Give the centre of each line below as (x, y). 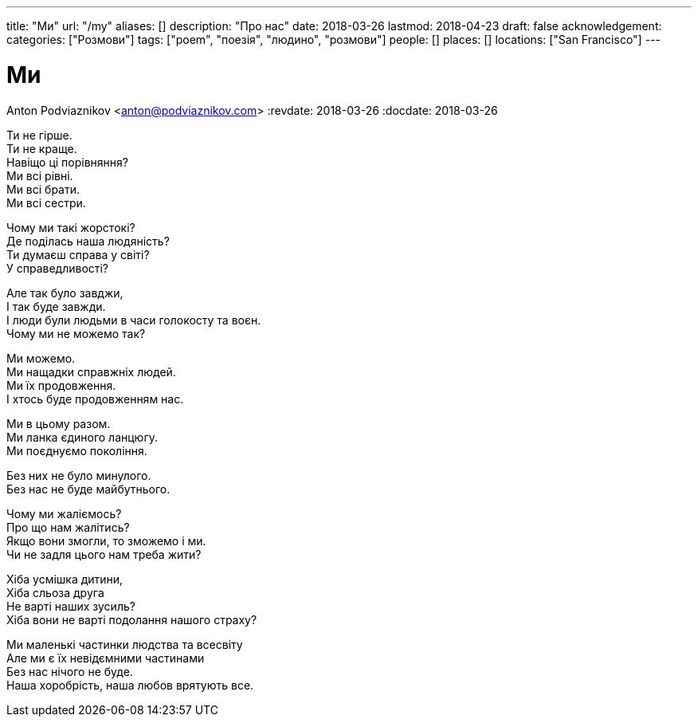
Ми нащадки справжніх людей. (91, 371)
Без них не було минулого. (79, 475)
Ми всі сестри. (46, 202)
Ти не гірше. (39, 135)
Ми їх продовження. (61, 385)
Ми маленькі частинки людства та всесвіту (125, 644)
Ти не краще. (42, 148)
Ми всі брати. (43, 189)
